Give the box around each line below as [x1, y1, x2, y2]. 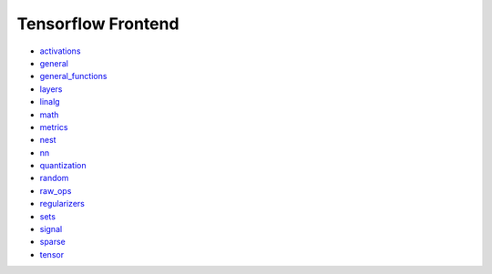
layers [39, 83, 63, 95]
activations [39, 46, 81, 56]
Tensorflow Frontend [16, 14, 179, 34]
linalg [39, 96, 60, 107]
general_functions [39, 71, 108, 82]
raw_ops [39, 185, 72, 196]
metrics [39, 121, 68, 132]
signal [39, 224, 63, 235]
